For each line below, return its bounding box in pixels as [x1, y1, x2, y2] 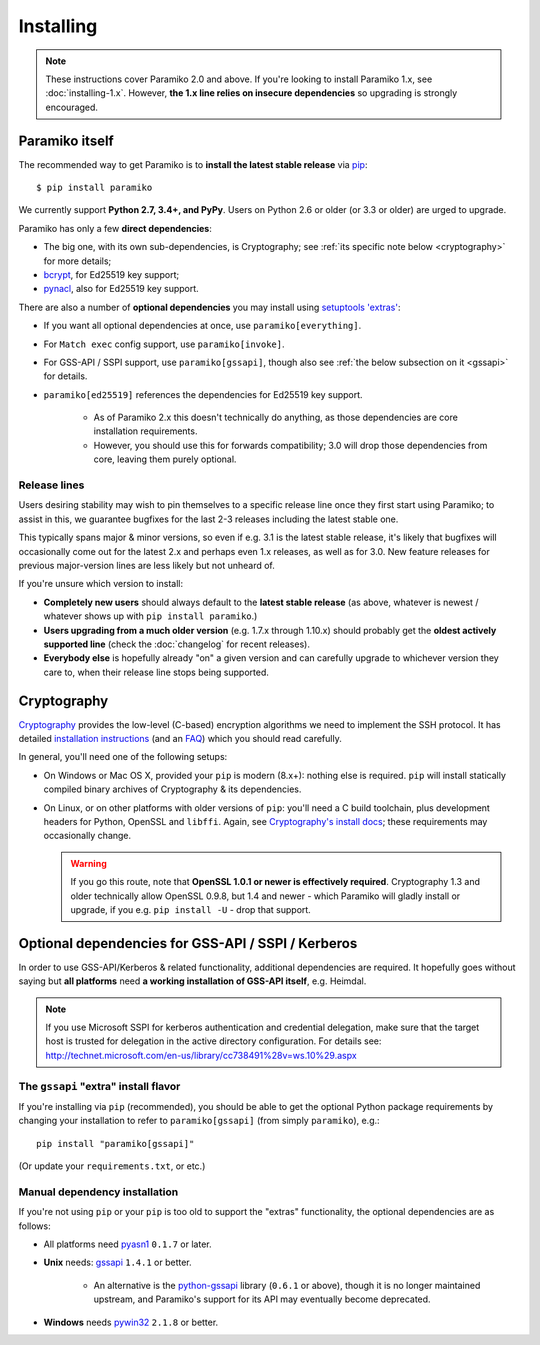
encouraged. [45, 101, 99, 113]
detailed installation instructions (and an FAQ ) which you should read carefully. [18, 733, 342, 744]
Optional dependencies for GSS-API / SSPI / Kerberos [18, 935, 358, 952]
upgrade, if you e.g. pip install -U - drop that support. [70, 903, 312, 915]
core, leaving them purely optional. [93, 453, 237, 465]
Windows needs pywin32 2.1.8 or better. [43, 1316, 219, 1328]
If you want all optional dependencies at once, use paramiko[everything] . [43, 320, 362, 332]
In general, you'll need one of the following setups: [18, 751, 228, 763]
